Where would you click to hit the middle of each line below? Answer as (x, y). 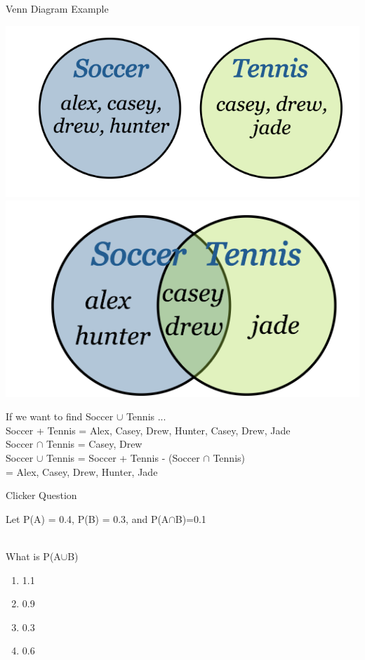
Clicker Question (41, 495)
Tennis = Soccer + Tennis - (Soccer (123, 458)
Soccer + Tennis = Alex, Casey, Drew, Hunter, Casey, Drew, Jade (148, 430)
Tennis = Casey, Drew (94, 444)
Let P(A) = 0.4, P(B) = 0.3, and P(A (87, 518)
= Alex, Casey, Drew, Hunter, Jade (82, 471)
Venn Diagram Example (57, 8)
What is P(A (33, 556)
